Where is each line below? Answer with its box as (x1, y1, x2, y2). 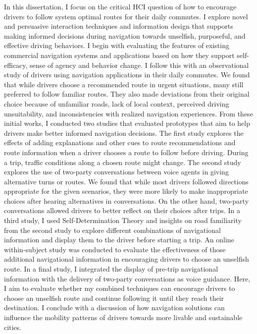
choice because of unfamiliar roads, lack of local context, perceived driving (4, 98, 229, 109)
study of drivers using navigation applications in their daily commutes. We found (4, 69, 250, 80)
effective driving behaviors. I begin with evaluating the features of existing (4, 40, 229, 51)
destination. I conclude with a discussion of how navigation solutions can (4, 302, 225, 313)
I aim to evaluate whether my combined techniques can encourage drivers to (4, 283, 235, 293)
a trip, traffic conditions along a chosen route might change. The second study (4, 157, 241, 167)
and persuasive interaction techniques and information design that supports (4, 21, 233, 31)
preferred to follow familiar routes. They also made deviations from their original (4, 89, 250, 99)
